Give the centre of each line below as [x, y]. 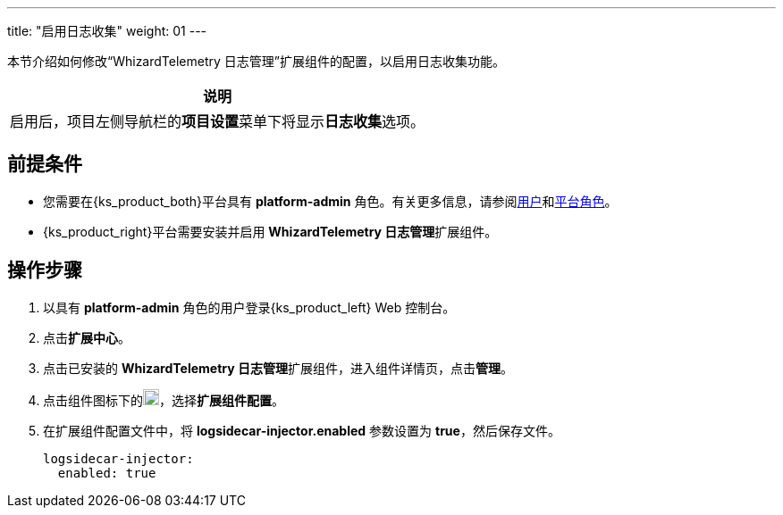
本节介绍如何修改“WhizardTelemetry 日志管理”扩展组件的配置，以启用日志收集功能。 [256, 61]
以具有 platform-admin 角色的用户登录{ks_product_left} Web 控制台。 [249, 307]
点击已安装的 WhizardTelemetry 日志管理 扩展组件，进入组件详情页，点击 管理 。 [278, 368]
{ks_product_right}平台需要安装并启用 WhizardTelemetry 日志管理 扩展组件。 [270, 231]
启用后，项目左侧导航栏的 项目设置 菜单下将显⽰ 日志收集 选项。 [218, 121]
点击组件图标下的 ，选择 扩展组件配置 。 [164, 400]
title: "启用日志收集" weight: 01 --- [107, 31]
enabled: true [107, 473]
